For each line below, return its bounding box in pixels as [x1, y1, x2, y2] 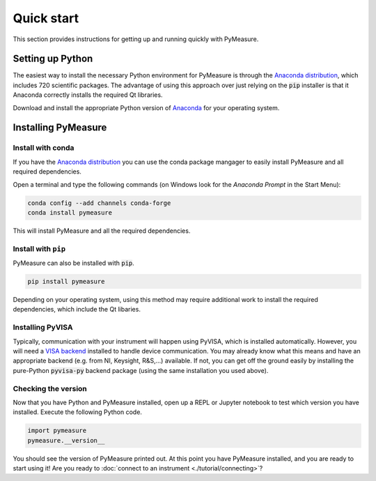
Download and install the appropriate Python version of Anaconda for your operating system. [13, 103, 280, 112]
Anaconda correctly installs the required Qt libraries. [13, 91, 163, 99]
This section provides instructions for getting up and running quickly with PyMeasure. [13, 35, 259, 43]
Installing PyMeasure [13, 122, 107, 134]
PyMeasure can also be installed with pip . [13, 259, 135, 268]
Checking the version [13, 383, 87, 393]
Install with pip [13, 244, 66, 254]
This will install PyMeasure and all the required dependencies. [13, 227, 191, 235]
